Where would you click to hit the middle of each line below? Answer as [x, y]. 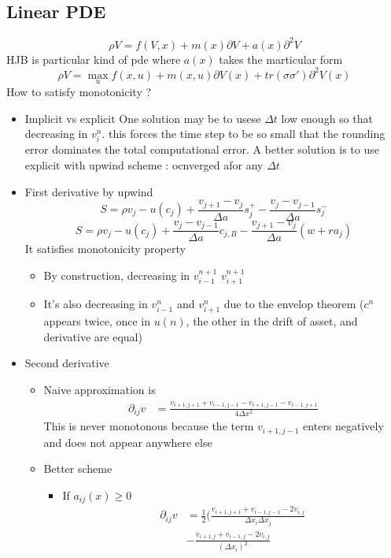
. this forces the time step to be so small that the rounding [243, 134]
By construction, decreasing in [117, 275]
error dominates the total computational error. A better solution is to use [202, 149]
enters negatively [343, 426]
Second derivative [67, 363]
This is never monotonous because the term [149, 426]
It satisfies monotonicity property [105, 249]
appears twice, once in [97, 321]
